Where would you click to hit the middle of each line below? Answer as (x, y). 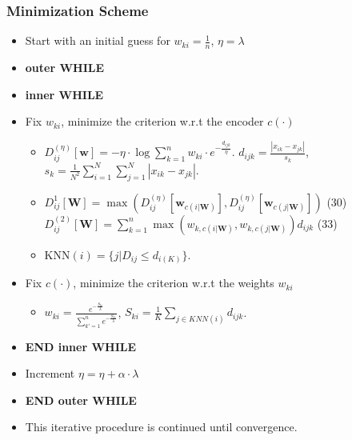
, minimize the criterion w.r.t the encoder (162, 121)
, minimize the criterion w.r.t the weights (174, 283)
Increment (50, 373)
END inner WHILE (81, 346)
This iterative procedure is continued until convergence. (161, 427)
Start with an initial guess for (98, 40)
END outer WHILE (81, 400)
